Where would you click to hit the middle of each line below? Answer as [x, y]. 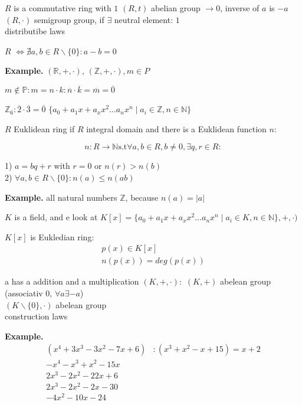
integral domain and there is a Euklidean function [176, 128]
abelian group [176, 8]
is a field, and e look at [56, 217]
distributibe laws [35, 31]
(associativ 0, [29, 293]
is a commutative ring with [63, 8]
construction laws [36, 316]
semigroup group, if [69, 19]
